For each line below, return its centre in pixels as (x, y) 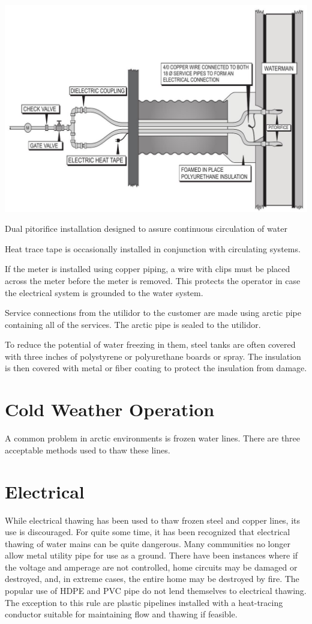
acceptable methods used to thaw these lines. (88, 450)
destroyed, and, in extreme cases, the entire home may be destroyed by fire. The (152, 579)
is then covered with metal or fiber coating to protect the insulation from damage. (156, 368)
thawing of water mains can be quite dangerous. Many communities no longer (148, 543)
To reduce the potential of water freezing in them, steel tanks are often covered (150, 344)
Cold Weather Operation (110, 409)
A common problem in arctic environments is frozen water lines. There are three (153, 438)
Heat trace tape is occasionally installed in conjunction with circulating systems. (153, 248)
